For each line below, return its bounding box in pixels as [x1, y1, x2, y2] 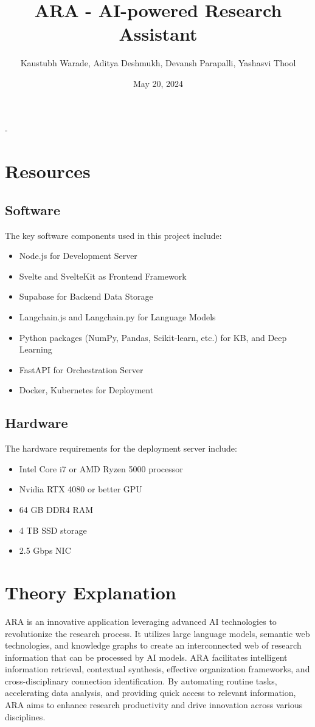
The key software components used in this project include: [5, 229, 222, 241]
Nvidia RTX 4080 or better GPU [19, 483, 142, 495]
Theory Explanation [5, 579, 176, 604]
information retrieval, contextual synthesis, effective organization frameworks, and [5, 663, 310, 675]
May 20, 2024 [133, 77, 184, 89]
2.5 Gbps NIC [19, 544, 71, 557]
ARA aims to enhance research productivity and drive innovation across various [5, 698, 303, 711]
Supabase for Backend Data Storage [19, 290, 153, 303]
